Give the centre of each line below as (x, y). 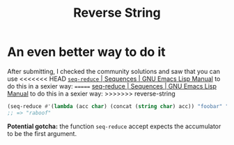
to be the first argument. (42, 133)
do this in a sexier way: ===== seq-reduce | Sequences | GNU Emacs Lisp (112, 86)
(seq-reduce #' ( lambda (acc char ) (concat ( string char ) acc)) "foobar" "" (119, 106)
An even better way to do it (86, 52)
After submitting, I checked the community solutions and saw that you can (114, 71)
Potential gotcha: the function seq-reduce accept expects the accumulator (114, 126)
